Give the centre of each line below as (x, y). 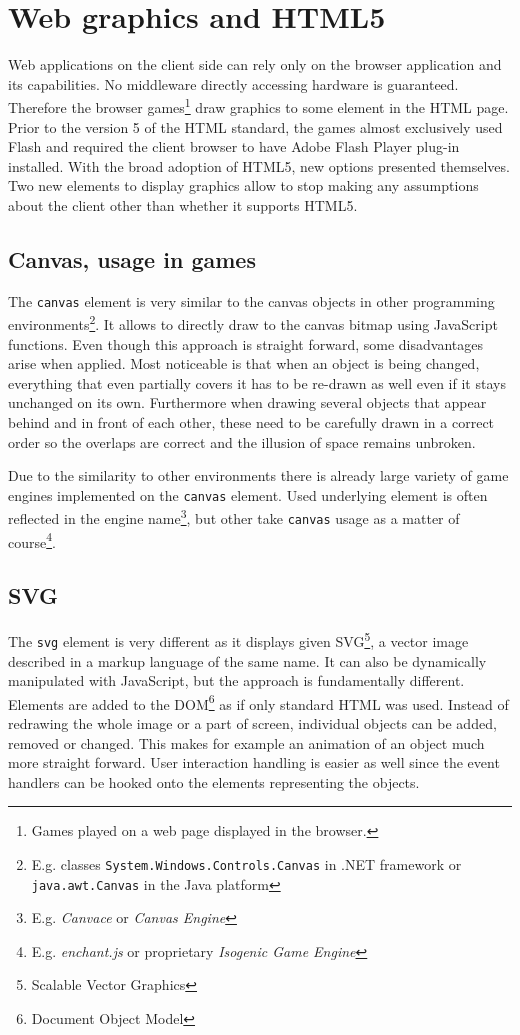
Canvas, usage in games (132, 258)
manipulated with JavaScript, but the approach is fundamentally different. (236, 680)
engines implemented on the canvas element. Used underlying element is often (248, 494)
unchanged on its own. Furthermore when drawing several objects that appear (247, 402)
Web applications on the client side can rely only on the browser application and (255, 64)
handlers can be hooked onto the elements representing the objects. (214, 781)
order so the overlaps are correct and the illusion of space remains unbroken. (242, 441)
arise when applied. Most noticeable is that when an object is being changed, (244, 363)
